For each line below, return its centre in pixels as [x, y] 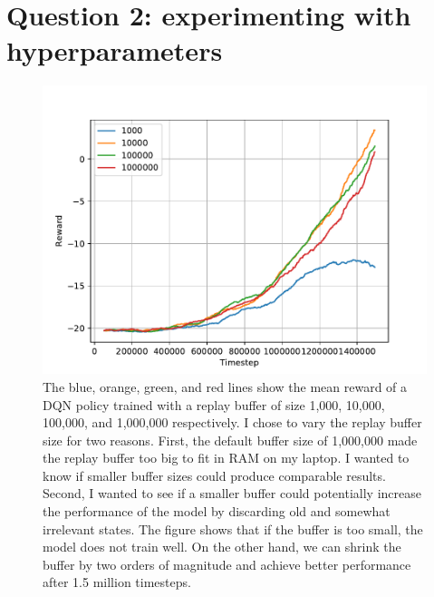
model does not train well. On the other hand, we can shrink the [222, 547]
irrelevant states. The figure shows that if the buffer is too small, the [233, 528]
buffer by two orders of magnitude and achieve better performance [227, 564]
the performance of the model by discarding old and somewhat [217, 511]
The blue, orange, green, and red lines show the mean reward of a [225, 386]
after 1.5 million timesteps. [117, 582]
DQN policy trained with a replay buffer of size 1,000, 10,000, [214, 404]
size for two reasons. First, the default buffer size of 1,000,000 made [230, 440]
